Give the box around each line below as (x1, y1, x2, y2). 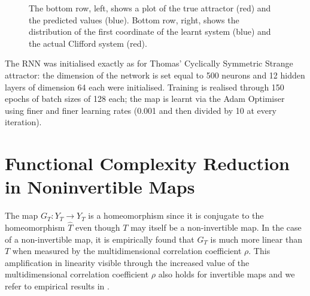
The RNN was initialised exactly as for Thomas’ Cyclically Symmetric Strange (5, 57, 293, 70)
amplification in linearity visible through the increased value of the (5, 256, 250, 268)
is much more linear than (210, 232, 302, 245)
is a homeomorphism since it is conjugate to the (88, 209, 264, 222)
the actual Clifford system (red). (29, 37, 147, 49)
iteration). (5, 116, 42, 128)
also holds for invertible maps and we (158, 268, 295, 280)
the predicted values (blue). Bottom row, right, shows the (29, 13, 239, 26)
